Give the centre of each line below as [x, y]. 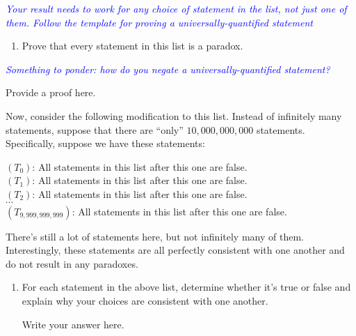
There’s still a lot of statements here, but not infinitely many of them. [155, 236]
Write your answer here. [73, 324]
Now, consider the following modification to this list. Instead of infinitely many [174, 115]
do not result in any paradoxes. [72, 263]
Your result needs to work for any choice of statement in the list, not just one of [176, 8]
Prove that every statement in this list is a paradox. [132, 46]
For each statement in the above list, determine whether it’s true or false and [186, 287]
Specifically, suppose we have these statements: [105, 143]
